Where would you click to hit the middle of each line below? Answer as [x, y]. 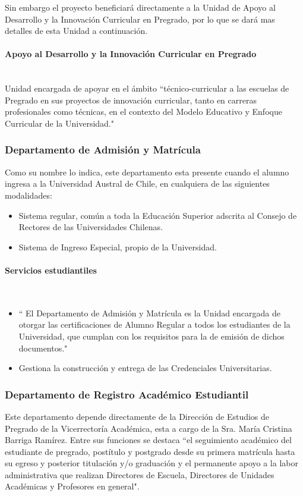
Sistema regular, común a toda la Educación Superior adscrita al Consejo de [158, 215]
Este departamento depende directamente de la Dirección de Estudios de [137, 416]
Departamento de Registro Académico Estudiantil [127, 394]
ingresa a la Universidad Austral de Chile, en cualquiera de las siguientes [137, 183]
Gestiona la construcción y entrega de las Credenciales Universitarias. [145, 368]
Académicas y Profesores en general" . [72, 486]
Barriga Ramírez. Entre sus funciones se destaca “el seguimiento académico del [148, 440]
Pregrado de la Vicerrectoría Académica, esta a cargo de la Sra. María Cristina [149, 428]
